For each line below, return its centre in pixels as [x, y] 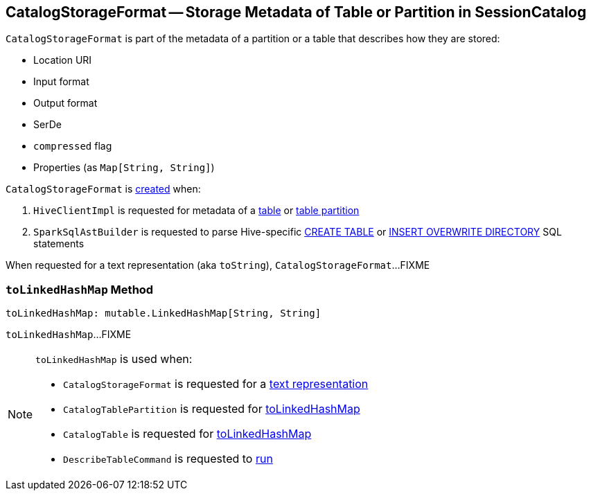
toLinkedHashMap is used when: [114, 359]
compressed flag [73, 146]
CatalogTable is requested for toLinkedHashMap [187, 434]
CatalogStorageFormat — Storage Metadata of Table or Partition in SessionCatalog [296, 12]
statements [59, 244]
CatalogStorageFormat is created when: [103, 189]
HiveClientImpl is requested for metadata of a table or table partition [196, 211]
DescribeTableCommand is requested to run [168, 459]
